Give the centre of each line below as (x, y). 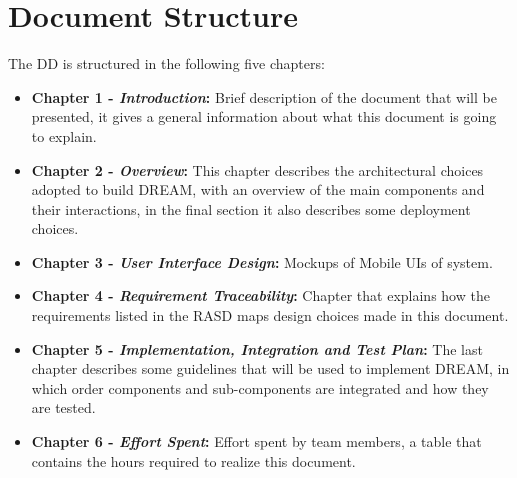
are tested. (63, 407)
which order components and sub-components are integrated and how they (260, 387)
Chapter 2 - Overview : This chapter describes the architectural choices (257, 169)
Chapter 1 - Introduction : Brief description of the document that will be (264, 96)
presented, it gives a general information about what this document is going (264, 116)
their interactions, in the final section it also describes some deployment (251, 208)
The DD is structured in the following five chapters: (166, 63)
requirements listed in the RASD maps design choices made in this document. (270, 315)
